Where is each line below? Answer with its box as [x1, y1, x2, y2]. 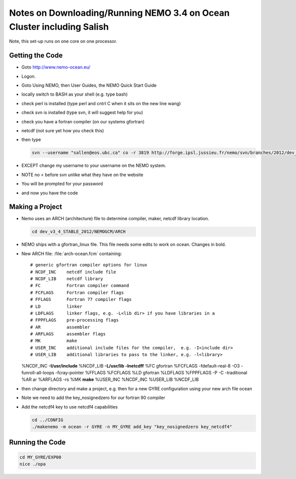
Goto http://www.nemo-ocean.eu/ [21, 64, 91, 70]
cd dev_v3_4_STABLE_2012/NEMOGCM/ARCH [32, 229, 126, 234]
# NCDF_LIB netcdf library [30, 276, 104, 281]
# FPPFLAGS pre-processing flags [30, 317, 119, 323]
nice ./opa [19, 461, 46, 467]
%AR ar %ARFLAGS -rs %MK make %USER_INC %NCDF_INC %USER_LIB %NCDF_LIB [21, 376, 199, 382]
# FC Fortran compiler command [30, 283, 129, 289]
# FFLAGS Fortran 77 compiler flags [30, 296, 132, 302]
